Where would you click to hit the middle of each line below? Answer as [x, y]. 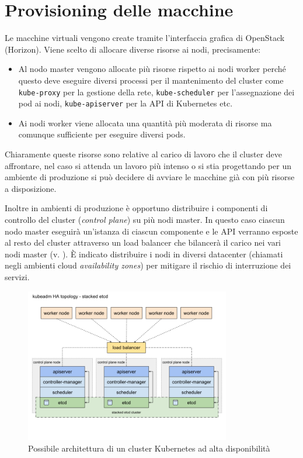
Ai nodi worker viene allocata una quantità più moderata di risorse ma [145, 123]
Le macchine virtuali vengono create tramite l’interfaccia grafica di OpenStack [145, 38]
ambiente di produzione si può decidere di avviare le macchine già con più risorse [150, 177]
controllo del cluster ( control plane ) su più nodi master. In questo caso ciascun [145, 219]
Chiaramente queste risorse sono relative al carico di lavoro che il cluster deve [144, 154]
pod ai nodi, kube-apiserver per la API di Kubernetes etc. [126, 103]
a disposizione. [31, 188]
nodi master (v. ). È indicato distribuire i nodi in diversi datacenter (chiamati [144, 254]
